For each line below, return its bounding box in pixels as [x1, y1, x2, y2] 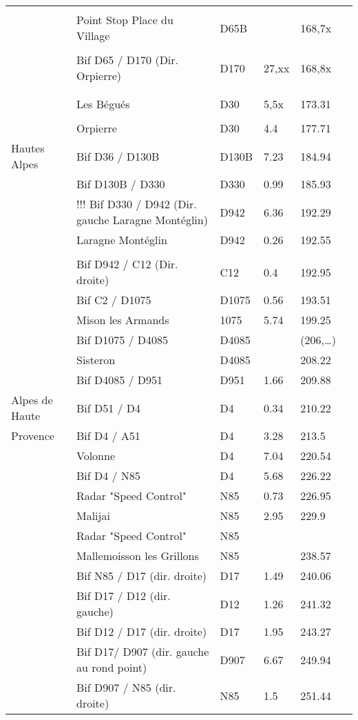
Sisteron [76, 352, 116, 368]
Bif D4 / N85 [76, 468, 140, 483]
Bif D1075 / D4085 [76, 332, 169, 348]
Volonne [76, 448, 116, 463]
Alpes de [11, 392, 53, 408]
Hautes [11, 140, 45, 156]
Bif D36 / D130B [76, 148, 160, 164]
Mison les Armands [76, 312, 169, 328]
